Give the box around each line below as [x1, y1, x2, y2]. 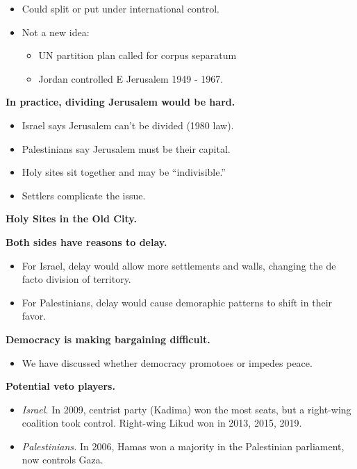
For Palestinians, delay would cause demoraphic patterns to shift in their [22, 295, 333, 309]
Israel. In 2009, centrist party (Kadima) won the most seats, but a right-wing [22, 402, 351, 416]
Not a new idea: [22, 24, 90, 39]
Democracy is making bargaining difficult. [6, 331, 210, 346]
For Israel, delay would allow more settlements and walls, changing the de [22, 258, 336, 272]
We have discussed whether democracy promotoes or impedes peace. [22, 355, 313, 370]
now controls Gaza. [22, 452, 103, 467]
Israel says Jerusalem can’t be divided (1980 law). [22, 117, 234, 132]
